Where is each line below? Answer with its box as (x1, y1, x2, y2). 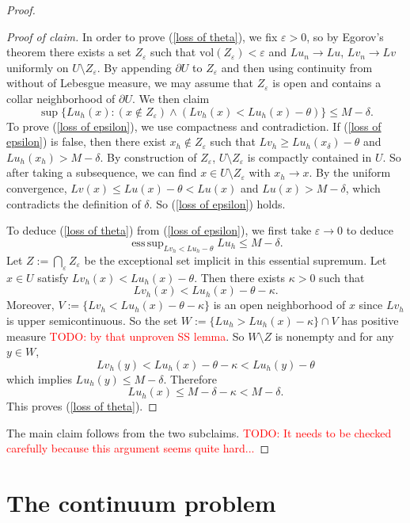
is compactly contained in (247, 148, 372, 165)
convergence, (6, 179, 67, 196)
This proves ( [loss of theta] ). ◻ (6, 398, 158, 414)
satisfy (37, 269, 69, 285)
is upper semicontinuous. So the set (6, 311, 178, 328)
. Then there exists (194, 269, 286, 285)
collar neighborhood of (6, 90, 116, 106)
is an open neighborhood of (213, 296, 346, 313)
